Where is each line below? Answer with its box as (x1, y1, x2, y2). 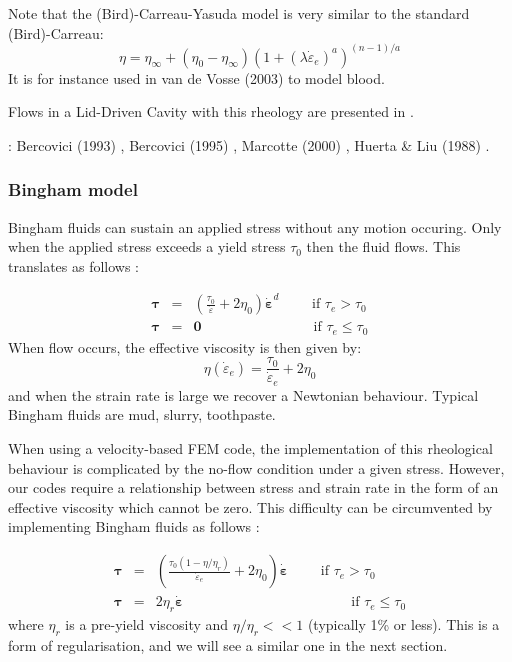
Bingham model (8, 177, 138, 202)
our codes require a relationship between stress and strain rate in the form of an (8, 477, 499, 498)
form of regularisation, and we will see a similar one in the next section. (8, 634, 448, 655)
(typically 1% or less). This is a (307, 614, 500, 635)
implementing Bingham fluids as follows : (8, 516, 260, 537)
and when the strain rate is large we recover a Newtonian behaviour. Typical (8, 384, 479, 405)
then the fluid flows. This (306, 236, 461, 257)
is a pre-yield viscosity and (65, 614, 229, 635)
